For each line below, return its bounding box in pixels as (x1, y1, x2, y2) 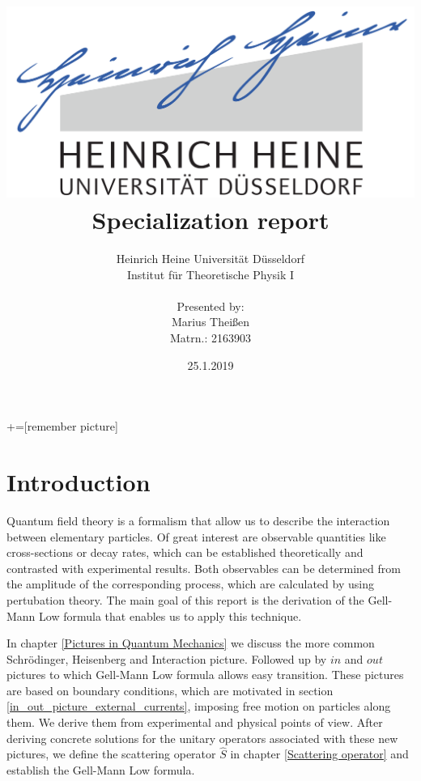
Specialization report (91, 203, 330, 236)
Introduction (6, 465, 151, 498)
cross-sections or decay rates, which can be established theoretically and (6, 544, 364, 561)
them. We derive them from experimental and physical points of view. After (6, 714, 383, 731)
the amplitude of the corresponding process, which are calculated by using (6, 575, 374, 592)
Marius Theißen (171, 313, 250, 330)
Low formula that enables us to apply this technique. (39, 607, 302, 624)
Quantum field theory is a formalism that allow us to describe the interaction (6, 511, 390, 528)
